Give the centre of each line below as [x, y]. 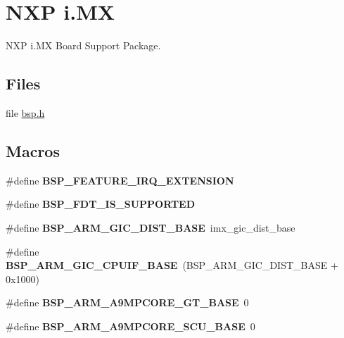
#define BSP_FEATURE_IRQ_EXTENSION [120, 180]
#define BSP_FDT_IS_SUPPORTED [101, 204]
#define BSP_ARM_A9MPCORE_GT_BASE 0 [127, 302]
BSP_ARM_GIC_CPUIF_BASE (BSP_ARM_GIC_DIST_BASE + [172, 265]
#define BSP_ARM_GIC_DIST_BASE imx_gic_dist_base [151, 227]
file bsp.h [25, 112]
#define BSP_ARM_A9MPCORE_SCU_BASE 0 [130, 326]
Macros [33, 150]
